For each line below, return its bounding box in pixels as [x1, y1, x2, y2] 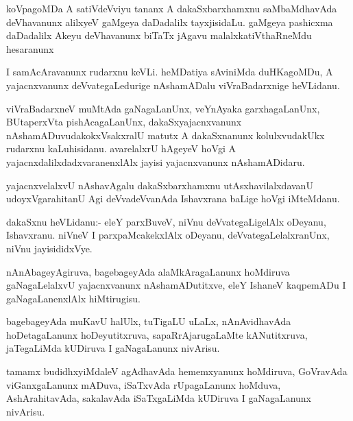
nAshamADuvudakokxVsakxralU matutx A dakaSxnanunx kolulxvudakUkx [6, 128, 325, 142]
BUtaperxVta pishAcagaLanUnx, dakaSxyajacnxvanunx [6, 115, 242, 129]
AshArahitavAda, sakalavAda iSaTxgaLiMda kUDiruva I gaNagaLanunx [6, 391, 311, 405]
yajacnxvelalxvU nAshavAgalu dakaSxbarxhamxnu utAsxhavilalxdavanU [6, 178, 313, 192]
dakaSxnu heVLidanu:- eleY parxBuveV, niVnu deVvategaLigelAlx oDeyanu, [6, 214, 326, 228]
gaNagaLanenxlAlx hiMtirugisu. [6, 291, 141, 305]
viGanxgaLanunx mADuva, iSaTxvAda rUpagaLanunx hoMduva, [6, 377, 281, 392]
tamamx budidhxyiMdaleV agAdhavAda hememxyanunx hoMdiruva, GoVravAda [6, 364, 348, 378]
